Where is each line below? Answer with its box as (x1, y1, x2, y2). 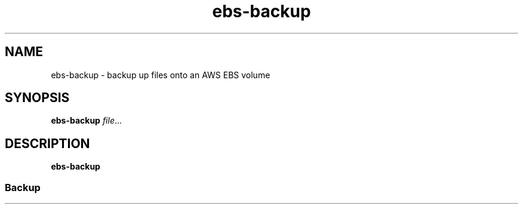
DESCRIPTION (5, 136, 90, 151)
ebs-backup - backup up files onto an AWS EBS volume (51, 69, 270, 80)
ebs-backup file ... (51, 115, 122, 126)
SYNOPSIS (5, 90, 70, 106)
